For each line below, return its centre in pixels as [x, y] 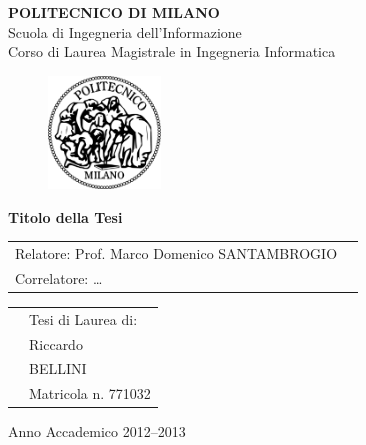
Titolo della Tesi [65, 216]
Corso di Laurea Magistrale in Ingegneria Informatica [172, 51]
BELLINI [58, 368]
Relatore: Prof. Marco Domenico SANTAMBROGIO [176, 252]
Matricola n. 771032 [90, 393]
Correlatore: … [59, 277]
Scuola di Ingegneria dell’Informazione [125, 31]
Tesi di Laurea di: [83, 318]
